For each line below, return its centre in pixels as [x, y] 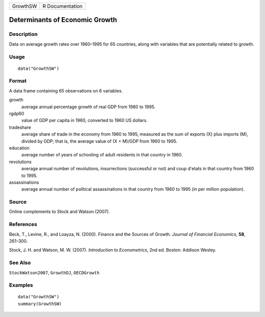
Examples [21, 285]
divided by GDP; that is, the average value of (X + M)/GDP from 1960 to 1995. [99, 141]
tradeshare [20, 127]
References [23, 225]
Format [18, 81]
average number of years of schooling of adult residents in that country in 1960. [102, 155]
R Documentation [63, 6]
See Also [20, 263]
